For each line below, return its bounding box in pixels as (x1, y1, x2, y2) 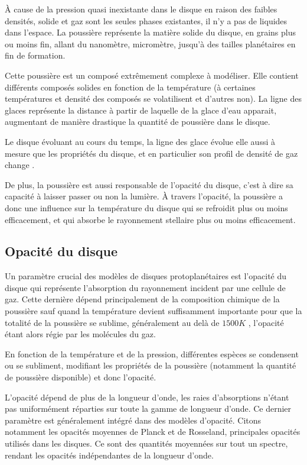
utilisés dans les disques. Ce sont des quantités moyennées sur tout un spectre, (5, 437, 288, 450)
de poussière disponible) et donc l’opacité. (5, 371, 156, 383)
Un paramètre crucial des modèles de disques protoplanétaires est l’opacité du (5, 270, 287, 282)
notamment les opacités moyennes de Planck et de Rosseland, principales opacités (5, 425, 301, 438)
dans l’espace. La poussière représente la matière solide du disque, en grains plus (5, 26, 296, 38)
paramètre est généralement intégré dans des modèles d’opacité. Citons (5, 414, 262, 426)
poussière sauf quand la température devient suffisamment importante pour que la (5, 305, 302, 317)
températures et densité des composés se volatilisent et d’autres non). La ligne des (5, 92, 302, 105)
